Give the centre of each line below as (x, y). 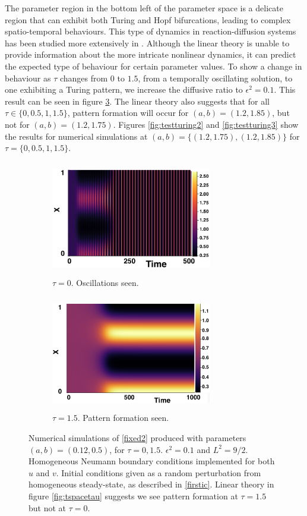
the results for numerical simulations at (76, 136)
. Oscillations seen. (105, 283)
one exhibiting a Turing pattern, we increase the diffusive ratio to (124, 89)
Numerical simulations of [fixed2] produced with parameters (137, 438)
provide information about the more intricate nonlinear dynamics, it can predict (151, 54)
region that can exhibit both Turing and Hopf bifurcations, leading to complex (148, 19)
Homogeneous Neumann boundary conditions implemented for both (152, 461)
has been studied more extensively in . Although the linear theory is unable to (147, 43)
